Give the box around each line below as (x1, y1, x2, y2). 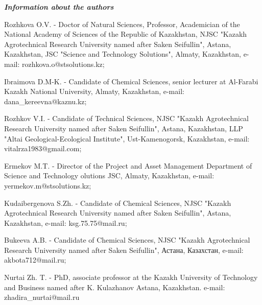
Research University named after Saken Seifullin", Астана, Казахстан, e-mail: (4, 244, 244, 255)
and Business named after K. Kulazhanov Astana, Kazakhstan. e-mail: (4, 281, 225, 292)
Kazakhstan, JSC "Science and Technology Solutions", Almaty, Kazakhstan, (4, 49, 241, 59)
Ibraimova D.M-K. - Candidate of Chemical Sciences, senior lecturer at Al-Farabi (4, 76, 258, 86)
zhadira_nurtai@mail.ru (4, 292, 80, 302)
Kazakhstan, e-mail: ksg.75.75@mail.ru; (4, 217, 127, 228)
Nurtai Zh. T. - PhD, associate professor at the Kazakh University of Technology (4, 272, 258, 283)
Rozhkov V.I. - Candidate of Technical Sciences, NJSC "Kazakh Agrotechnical (4, 113, 249, 124)
